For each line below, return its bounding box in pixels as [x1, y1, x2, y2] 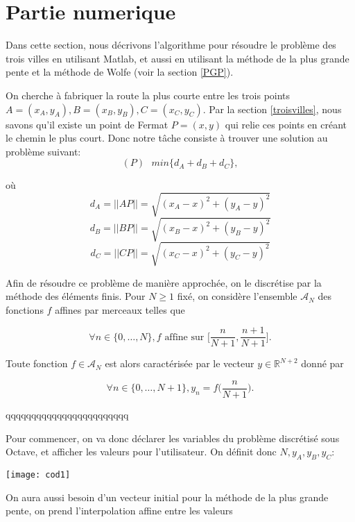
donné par [301, 356, 344, 371]
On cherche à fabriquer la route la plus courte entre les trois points [6, 87, 291, 102]
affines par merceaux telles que [55, 302, 185, 317]
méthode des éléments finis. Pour [6, 289, 146, 303]
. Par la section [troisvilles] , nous [202, 101, 342, 116]
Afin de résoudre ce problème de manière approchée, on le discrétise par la [6, 275, 322, 289]
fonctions [6, 302, 44, 317]
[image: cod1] [6, 470, 71, 480]
